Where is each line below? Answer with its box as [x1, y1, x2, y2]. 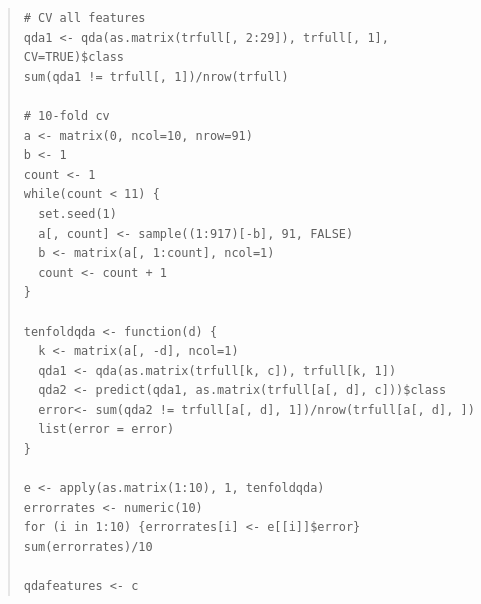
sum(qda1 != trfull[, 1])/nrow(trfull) [23, 69, 289, 84]
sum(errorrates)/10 [23, 540, 153, 555]
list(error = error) [38, 422, 175, 437]
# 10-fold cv [23, 108, 110, 123]
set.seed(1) [38, 206, 117, 221]
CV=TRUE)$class [23, 50, 125, 65]
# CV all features [23, 11, 146, 25]
